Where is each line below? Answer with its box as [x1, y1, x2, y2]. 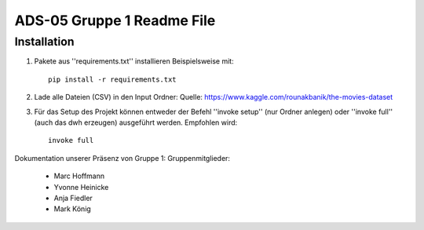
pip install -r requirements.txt [48, 75, 177, 84]
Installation [14, 35, 75, 49]
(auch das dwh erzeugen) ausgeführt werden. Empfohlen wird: [34, 118, 238, 127]
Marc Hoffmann [53, 171, 105, 181]
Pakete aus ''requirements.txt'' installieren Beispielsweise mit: [34, 57, 235, 66]
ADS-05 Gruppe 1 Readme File [14, 12, 216, 29]
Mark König [53, 204, 92, 214]
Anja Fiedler [53, 193, 93, 203]
